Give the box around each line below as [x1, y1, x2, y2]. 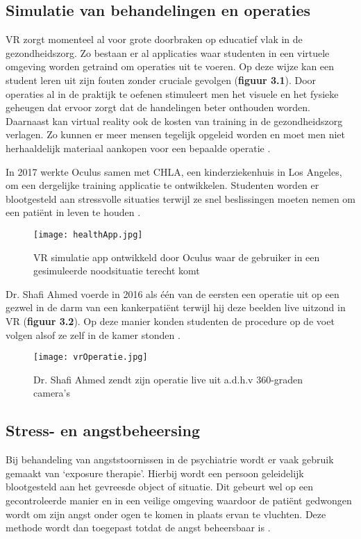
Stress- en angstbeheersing [6, 420, 201, 441]
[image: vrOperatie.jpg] [33, 352, 148, 363]
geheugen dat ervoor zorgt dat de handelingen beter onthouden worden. [6, 100, 310, 115]
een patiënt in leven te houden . [6, 205, 141, 219]
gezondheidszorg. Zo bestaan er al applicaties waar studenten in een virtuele [6, 45, 330, 60]
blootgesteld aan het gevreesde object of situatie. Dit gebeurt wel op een [6, 479, 314, 494]
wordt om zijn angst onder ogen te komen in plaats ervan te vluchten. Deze [6, 506, 326, 521]
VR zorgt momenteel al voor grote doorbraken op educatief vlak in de [6, 32, 303, 47]
